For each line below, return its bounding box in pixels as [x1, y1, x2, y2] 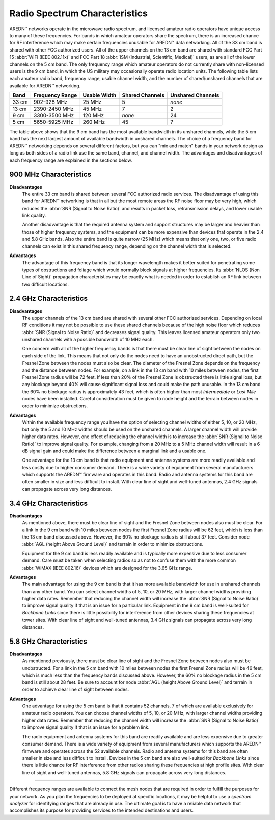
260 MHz [82, 119, 105, 126]
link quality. [22, 212, 46, 219]
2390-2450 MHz [33, 105, 74, 112]
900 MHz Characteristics [9, 170, 92, 179]
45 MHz [82, 105, 102, 112]
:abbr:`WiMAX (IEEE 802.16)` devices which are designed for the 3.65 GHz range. [22, 565, 193, 571]
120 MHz [82, 112, 104, 119]
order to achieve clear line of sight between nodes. [22, 686, 129, 693]
